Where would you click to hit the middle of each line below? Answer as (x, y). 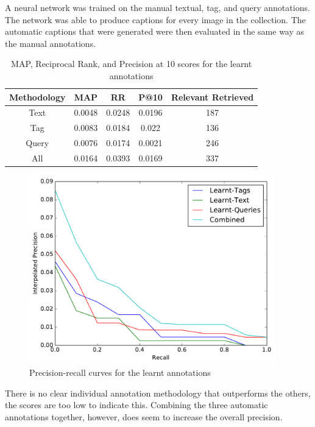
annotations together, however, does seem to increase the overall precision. (144, 416)
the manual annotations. (51, 43)
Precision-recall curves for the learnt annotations (120, 372)
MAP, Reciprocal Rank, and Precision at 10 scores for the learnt (132, 64)
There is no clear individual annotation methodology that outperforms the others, (158, 393)
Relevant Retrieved (212, 97)
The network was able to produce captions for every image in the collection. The (155, 19)
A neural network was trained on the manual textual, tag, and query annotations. (157, 7)
